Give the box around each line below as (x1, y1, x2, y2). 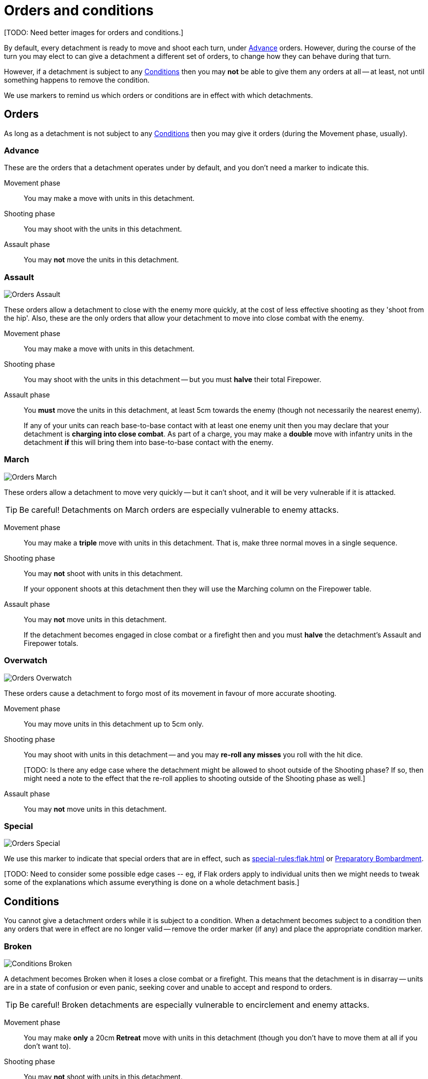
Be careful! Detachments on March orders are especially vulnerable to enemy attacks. (19, 504, 339, 515)
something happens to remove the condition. (4, 75, 150, 84)
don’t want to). (24, 1041, 71, 1050)
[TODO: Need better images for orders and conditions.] (4, 28, 183, 37)
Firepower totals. (24, 638, 79, 647)
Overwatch (4, 655, 47, 666)
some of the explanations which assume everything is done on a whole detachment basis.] (4, 878, 300, 887)
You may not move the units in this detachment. (24, 255, 179, 264)
